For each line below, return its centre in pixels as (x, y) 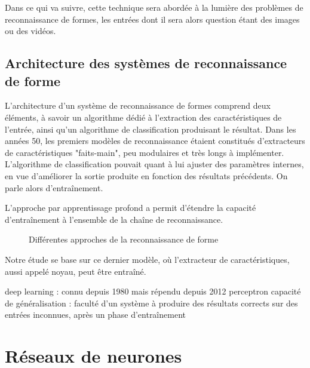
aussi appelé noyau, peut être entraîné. (76, 271)
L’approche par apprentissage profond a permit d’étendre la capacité (131, 208)
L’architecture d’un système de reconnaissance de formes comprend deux (138, 105)
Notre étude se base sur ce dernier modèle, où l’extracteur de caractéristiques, (147, 259)
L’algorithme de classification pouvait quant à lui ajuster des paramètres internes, (154, 164)
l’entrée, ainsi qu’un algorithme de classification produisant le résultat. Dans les (151, 129)
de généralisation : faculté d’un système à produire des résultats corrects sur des (151, 303)
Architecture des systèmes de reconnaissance (146, 63)
